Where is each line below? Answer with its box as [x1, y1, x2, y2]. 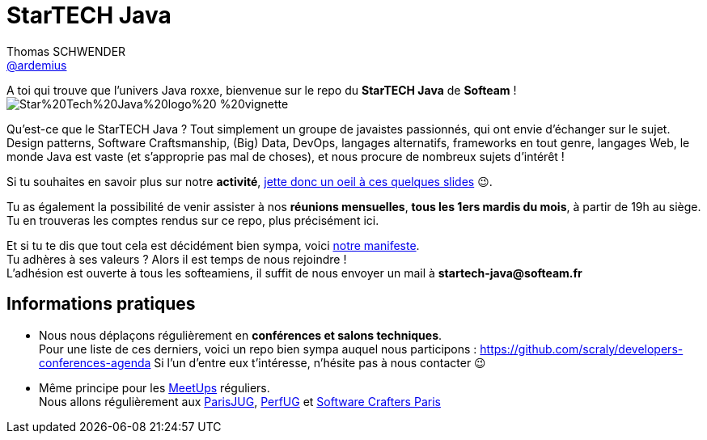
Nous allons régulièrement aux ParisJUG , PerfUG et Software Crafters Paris [39, 394, 441, 408]
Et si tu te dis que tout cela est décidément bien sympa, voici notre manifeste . [6, 238, 420, 252]
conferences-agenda [39, 355, 151, 370]
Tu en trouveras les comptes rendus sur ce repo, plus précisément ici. [6, 213, 379, 227]
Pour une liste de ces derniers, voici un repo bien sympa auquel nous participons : [39, 341, 477, 356]
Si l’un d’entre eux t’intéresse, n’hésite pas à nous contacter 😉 [154, 355, 486, 370]
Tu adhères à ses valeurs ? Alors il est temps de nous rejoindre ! [6, 252, 347, 266]
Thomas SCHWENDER [6, 44, 126, 58]
